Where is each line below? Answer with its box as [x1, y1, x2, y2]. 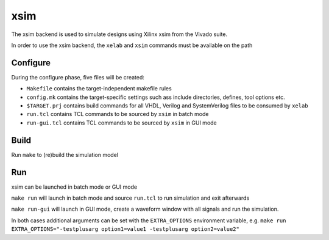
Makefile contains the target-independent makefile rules [26, 85, 172, 92]
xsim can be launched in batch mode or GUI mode [11, 183, 137, 191]
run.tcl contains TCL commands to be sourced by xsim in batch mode [26, 111, 209, 118]
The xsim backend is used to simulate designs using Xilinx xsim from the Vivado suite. [11, 31, 228, 38]
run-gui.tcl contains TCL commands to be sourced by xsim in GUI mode [26, 119, 218, 126]
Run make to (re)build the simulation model [11, 151, 119, 158]
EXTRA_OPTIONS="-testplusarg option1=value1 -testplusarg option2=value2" [11, 226, 240, 233]
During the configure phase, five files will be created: [11, 73, 144, 81]
